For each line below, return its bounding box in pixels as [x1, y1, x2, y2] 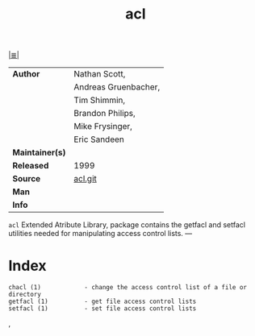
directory [8, 291, 42, 299]
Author [12, 68, 40, 80]
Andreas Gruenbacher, [73, 81, 161, 93]
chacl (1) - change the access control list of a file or [8, 284, 248, 292]
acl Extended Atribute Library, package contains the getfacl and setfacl [8, 220, 246, 230]
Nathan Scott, [73, 68, 126, 80]
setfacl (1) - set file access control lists [8, 305, 197, 313]
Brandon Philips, [73, 108, 136, 119]
